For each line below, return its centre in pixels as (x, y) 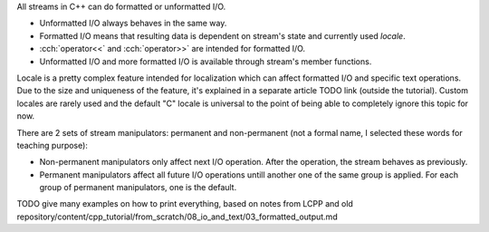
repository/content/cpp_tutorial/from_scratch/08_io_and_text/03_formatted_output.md (177, 217)
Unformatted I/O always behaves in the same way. (133, 24)
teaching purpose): (52, 145)
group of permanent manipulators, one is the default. (138, 188)
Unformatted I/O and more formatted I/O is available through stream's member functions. (206, 61)
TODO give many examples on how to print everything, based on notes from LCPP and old (185, 204)
